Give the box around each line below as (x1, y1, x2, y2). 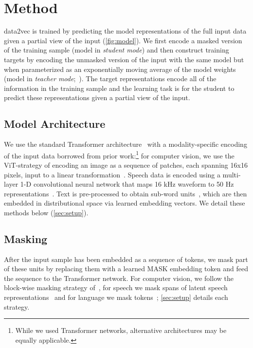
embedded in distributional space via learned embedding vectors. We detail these (4, 198, 245, 208)
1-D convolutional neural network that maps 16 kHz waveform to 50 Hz (20, 179, 234, 189)
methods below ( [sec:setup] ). (4, 207, 89, 217)
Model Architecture (4, 116, 106, 131)
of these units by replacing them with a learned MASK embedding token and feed (4, 263, 248, 274)
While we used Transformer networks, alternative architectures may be (15, 325, 227, 335)
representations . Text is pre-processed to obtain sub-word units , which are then (4, 188, 247, 198)
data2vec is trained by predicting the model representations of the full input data (4, 26, 247, 36)
